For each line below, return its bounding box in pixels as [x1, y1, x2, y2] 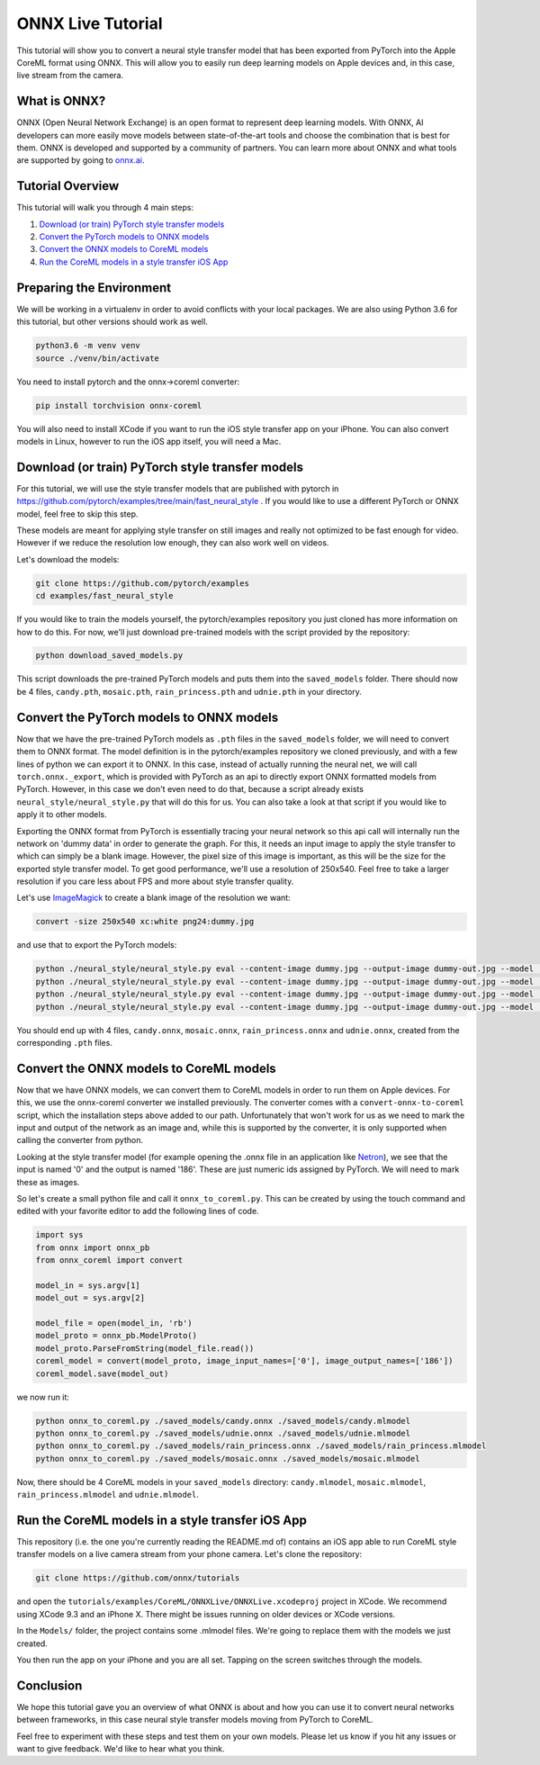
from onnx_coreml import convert [35, 1256, 184, 1265]
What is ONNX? [16, 94, 106, 109]
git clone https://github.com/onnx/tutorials [35, 1573, 240, 1583]
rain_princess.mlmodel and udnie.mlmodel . [16, 1490, 200, 1500]
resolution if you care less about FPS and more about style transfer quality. [16, 876, 294, 887]
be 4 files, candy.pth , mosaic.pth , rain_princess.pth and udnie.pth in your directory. [16, 686, 362, 697]
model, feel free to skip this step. [16, 509, 139, 519]
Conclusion [16, 1678, 83, 1693]
